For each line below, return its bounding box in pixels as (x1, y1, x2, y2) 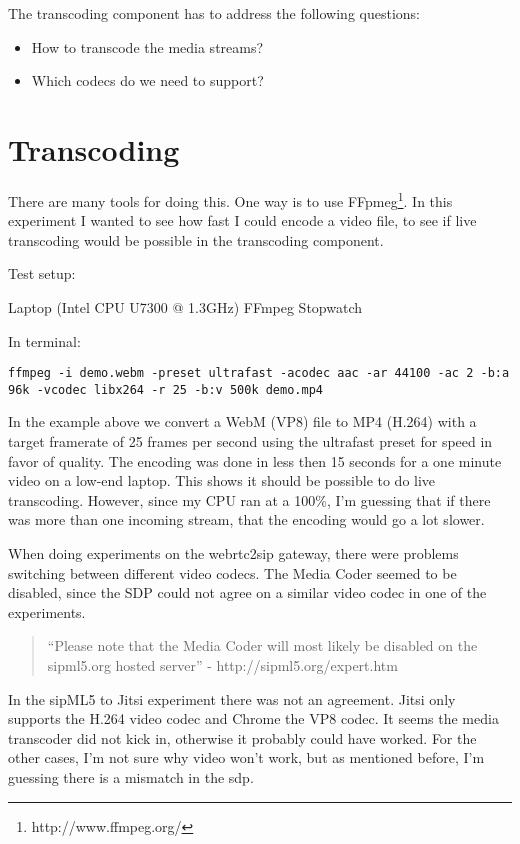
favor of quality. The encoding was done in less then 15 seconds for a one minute (8, 450, 502, 471)
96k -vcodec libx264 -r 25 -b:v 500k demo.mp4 (8, 382, 323, 397)
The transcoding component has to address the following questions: (8, 3, 420, 23)
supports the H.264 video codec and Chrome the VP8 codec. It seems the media (8, 708, 499, 729)
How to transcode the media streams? (31, 36, 264, 57)
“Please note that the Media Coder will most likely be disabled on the (47, 635, 478, 656)
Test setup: (8, 263, 76, 284)
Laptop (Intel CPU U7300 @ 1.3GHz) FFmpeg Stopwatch (8, 296, 362, 317)
